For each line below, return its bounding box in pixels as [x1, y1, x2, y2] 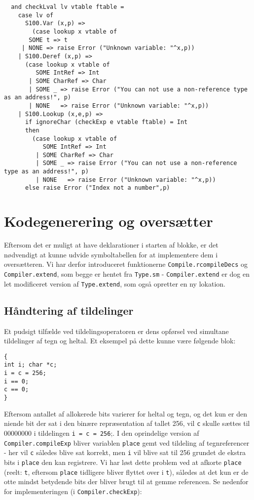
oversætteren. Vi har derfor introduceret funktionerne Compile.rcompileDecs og [4, 259, 248, 269]
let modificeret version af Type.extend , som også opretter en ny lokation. [4, 278, 225, 289]
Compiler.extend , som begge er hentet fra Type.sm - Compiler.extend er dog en [4, 269, 250, 279]
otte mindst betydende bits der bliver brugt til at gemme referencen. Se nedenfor [4, 476, 249, 487]
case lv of [18, 11, 54, 19]
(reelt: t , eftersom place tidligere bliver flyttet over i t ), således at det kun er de [4, 466, 249, 477]
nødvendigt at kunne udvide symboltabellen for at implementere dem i [4, 249, 218, 259]
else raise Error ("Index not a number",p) [25, 184, 170, 192]
